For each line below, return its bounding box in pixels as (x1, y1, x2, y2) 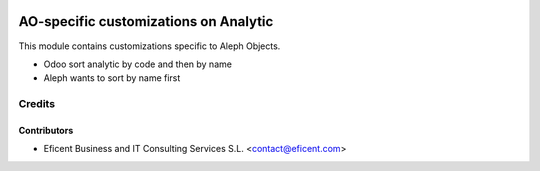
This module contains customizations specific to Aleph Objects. (18, 40, 281, 52)
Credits (18, 97, 55, 111)
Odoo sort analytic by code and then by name (43, 58, 232, 70)
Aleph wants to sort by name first (43, 72, 181, 84)
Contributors (18, 124, 74, 136)
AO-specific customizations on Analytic (18, 13, 274, 30)
